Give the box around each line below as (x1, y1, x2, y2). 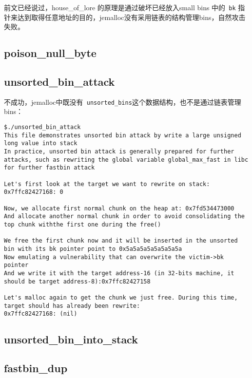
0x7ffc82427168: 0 (4, 189, 63, 196)
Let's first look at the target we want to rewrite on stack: (4, 180, 210, 188)
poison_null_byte (4, 45, 97, 60)
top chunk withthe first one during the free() (4, 221, 161, 228)
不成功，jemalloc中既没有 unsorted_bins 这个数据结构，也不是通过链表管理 (4, 96, 241, 107)
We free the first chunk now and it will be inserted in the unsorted (4, 237, 238, 245)
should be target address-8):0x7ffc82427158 (4, 278, 151, 285)
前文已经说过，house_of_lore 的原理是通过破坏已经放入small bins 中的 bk (4, 2, 236, 12)
